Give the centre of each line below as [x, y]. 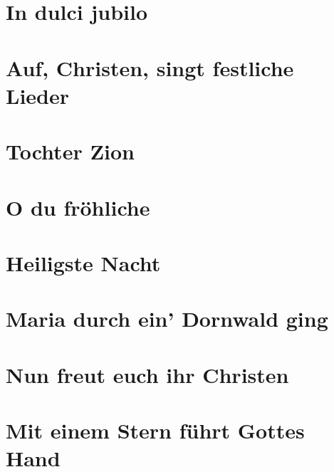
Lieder [37, 95]
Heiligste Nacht [83, 262]
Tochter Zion [70, 151]
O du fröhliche [78, 207]
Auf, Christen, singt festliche [150, 67]
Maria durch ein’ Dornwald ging [167, 319]
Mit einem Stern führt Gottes [155, 430]
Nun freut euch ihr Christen [147, 374]
